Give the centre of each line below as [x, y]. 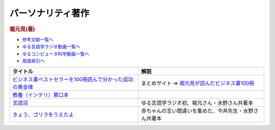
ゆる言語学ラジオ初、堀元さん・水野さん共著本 [197, 103]
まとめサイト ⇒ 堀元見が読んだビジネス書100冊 [198, 83]
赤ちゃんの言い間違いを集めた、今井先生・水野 [197, 111]
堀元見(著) [22, 29]
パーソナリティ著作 [49, 13]
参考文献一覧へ [38, 39]
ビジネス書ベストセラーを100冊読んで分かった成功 [73, 80]
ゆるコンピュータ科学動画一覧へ [56, 54]
